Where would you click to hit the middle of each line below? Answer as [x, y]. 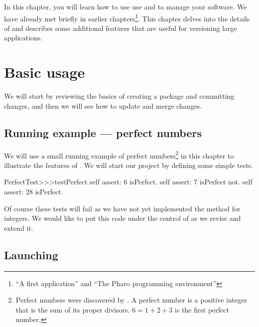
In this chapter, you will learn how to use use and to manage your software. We [126, 6]
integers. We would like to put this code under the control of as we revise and [123, 218]
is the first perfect [202, 309]
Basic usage [45, 72]
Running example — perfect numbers [103, 132]
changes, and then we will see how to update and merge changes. [103, 105]
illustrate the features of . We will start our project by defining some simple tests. [129, 165]
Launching [31, 254]
